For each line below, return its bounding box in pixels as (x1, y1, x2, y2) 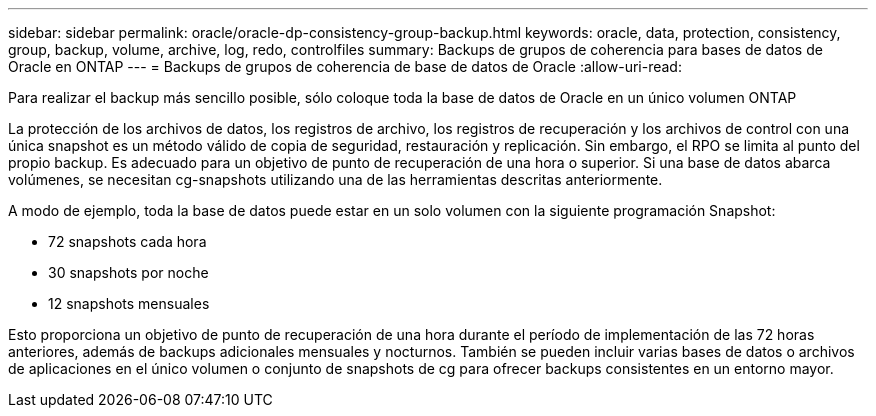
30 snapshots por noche (48, 264, 209, 281)
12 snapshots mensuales (48, 295, 210, 312)
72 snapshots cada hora (48, 233, 207, 250)
